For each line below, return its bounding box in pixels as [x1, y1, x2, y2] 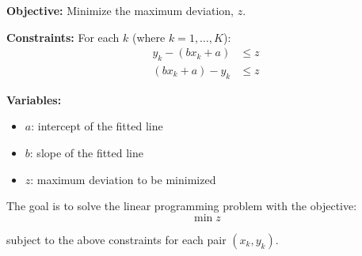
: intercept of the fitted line [31, 118, 163, 134]
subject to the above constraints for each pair [6, 231, 227, 247]
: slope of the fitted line [29, 145, 144, 161]
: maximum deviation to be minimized [30, 171, 216, 187]
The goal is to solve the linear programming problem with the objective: [6, 198, 357, 214]
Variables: [6, 91, 62, 107]
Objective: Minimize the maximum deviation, [6, 2, 234, 18]
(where [131, 28, 166, 45]
